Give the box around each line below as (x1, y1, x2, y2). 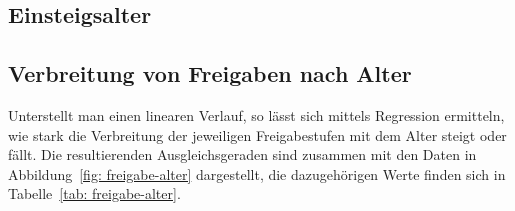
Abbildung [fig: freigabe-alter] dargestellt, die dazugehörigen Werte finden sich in (8, 163, 506, 184)
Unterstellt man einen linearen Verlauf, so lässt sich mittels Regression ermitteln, (8, 104, 505, 125)
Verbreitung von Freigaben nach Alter (8, 58, 412, 89)
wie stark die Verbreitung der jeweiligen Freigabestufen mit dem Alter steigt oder (8, 124, 507, 145)
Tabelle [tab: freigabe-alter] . (8, 183, 181, 204)
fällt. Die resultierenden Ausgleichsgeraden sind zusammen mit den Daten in (8, 144, 477, 165)
